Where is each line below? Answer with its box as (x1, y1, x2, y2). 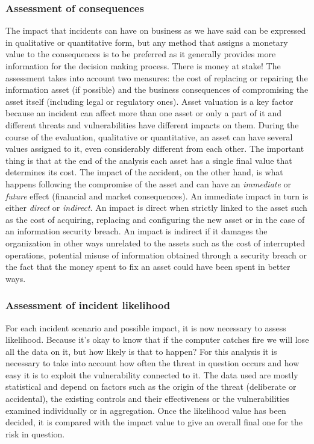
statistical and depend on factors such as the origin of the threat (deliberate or (5, 380, 297, 393)
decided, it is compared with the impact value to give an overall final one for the (5, 416, 303, 428)
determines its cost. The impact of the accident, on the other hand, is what (5, 166, 283, 178)
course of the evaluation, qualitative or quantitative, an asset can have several (5, 130, 293, 143)
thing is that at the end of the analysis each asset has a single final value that (5, 154, 292, 166)
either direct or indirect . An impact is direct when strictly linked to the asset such (5, 201, 307, 214)
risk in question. (5, 427, 65, 440)
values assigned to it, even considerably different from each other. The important (5, 142, 304, 155)
